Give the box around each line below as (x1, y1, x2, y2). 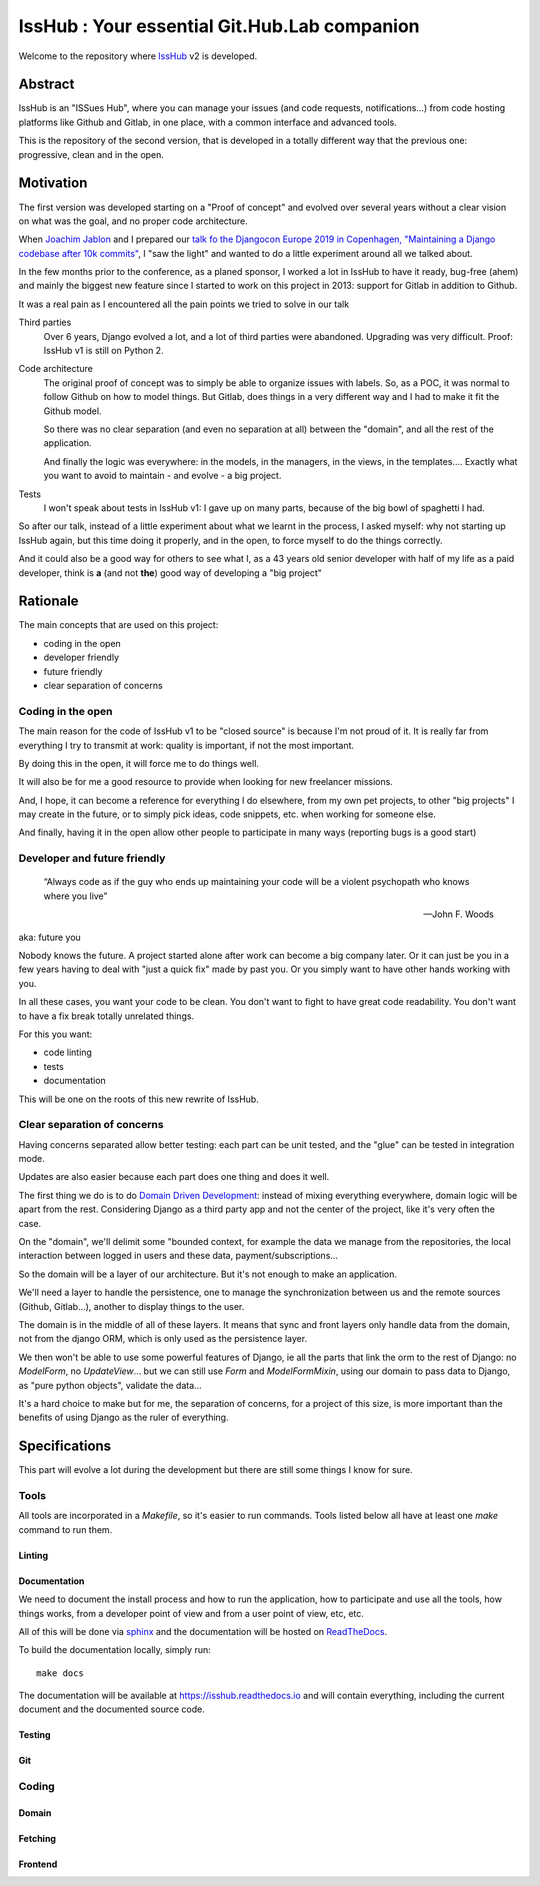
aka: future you (18, 931, 82, 943)
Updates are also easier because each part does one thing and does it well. (18, 1171, 330, 1183)
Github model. (43, 405, 102, 417)
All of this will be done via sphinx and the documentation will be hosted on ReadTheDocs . (18, 1625, 388, 1637)
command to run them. (18, 1523, 113, 1535)
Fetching (18, 1833, 57, 1845)
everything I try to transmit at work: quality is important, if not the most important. (18, 739, 355, 751)
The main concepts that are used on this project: (18, 619, 219, 631)
